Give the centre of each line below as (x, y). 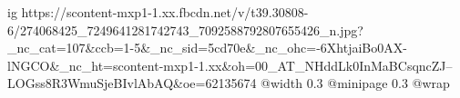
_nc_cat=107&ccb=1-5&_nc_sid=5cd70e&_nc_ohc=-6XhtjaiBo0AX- (207, 48)
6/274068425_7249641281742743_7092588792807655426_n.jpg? (185, 29)
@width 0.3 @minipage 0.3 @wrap (355, 83)
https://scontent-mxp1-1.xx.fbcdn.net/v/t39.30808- (165, 12)
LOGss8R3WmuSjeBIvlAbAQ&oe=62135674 (132, 83)
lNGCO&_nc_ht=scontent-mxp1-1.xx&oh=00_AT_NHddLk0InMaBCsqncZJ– (230, 65)
